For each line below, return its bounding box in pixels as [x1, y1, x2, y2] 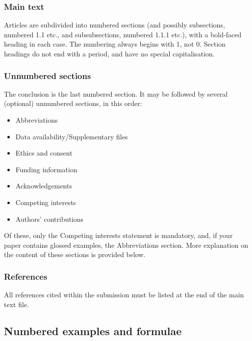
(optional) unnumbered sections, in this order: [4, 98, 142, 108]
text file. [4, 299, 29, 309]
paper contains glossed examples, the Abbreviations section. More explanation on [4, 239, 248, 250]
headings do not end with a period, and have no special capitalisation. [4, 49, 215, 58]
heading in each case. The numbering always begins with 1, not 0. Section [4, 39, 226, 49]
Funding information [15, 164, 77, 174]
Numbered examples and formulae [4, 323, 182, 338]
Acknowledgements [15, 181, 72, 191]
